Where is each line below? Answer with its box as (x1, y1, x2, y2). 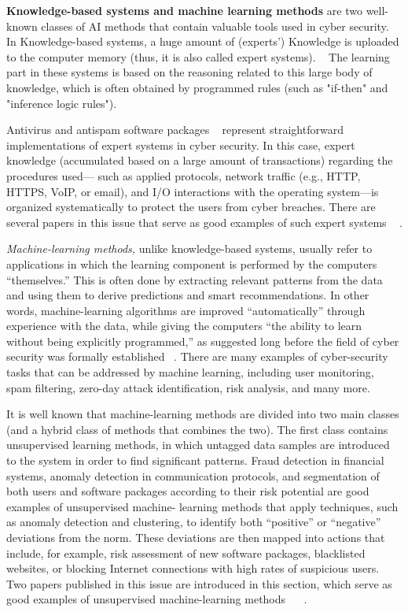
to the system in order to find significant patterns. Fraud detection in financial (6, 452, 384, 469)
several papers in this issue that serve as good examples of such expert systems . (6, 213, 402, 230)
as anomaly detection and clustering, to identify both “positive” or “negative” (6, 514, 381, 530)
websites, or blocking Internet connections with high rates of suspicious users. (6, 560, 380, 577)
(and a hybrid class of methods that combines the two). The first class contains (6, 421, 388, 437)
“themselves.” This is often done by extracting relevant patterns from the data (6, 271, 383, 287)
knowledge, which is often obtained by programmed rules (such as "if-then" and (6, 79, 388, 95)
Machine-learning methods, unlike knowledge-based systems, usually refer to (6, 240, 373, 257)
